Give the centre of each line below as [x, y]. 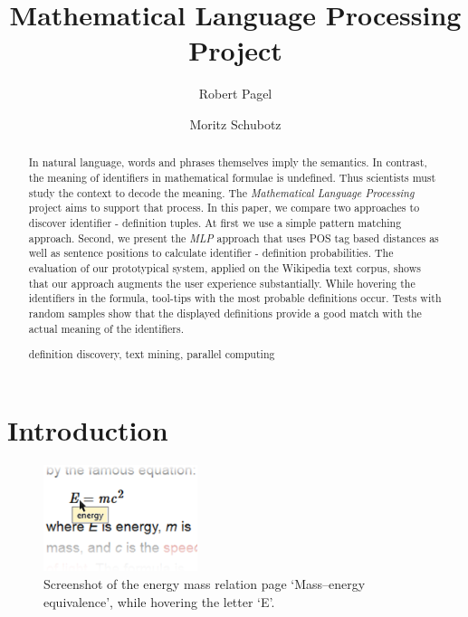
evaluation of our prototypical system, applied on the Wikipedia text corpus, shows [224, 267]
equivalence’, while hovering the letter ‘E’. [159, 601]
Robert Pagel [235, 94]
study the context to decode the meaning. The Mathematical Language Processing [221, 192]
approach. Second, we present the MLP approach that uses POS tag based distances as [234, 237]
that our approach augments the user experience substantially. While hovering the [222, 283]
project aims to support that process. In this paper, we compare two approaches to [224, 208]
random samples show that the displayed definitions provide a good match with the [225, 313]
